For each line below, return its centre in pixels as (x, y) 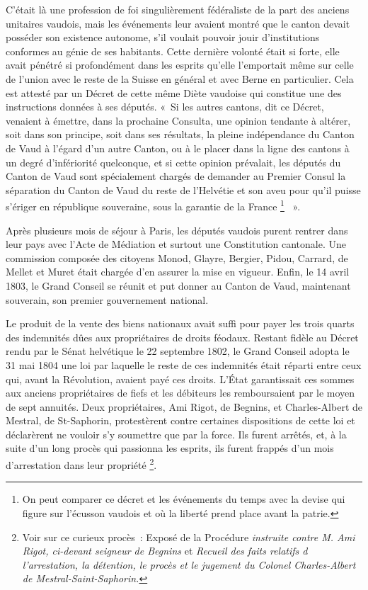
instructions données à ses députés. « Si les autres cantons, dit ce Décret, (165, 107)
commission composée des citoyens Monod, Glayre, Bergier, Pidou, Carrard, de (177, 257)
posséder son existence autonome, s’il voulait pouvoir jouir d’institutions (163, 37)
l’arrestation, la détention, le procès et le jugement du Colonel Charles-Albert (189, 564)
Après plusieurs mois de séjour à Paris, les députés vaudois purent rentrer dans (177, 230)
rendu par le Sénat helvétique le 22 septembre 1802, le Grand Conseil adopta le (178, 351)
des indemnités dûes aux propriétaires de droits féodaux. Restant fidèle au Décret (182, 337)
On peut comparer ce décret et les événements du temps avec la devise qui (184, 499)
